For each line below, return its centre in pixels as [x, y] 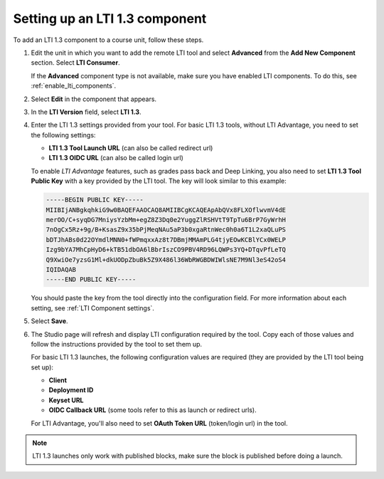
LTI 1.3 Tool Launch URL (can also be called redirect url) [131, 148]
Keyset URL [66, 400]
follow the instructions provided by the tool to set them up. [117, 344]
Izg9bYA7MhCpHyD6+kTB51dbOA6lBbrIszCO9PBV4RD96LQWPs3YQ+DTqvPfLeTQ [166, 250]
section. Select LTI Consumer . [75, 63]
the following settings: [63, 135]
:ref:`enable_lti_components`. [74, 86]
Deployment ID [71, 390]
